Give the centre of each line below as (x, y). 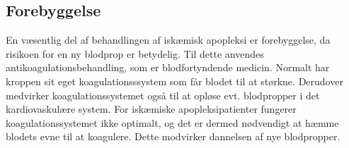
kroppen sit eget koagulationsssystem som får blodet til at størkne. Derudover (174, 81)
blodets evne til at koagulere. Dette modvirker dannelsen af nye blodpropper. (173, 136)
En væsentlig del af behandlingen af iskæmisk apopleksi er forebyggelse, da (168, 40)
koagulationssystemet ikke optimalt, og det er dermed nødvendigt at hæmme (172, 122)
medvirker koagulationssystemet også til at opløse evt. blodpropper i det (163, 95)
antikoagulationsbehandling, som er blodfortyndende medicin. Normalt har (168, 67)
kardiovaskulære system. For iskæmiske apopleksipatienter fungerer (151, 109)
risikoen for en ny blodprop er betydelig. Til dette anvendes (135, 53)
